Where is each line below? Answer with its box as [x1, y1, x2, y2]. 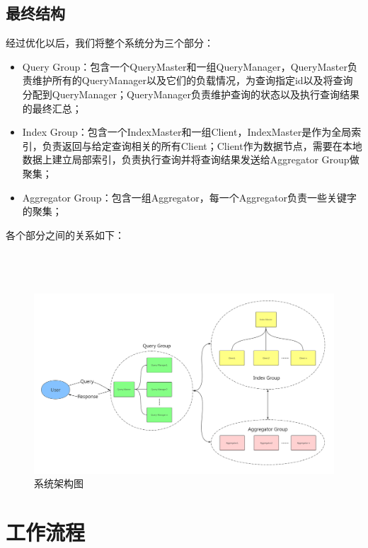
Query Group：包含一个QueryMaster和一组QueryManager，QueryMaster [22, 59, 347, 74]
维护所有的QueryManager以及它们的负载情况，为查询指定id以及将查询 [32, 73, 353, 88]
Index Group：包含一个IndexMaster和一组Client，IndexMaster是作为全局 [22, 124, 352, 139]
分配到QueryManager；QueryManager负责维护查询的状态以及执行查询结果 [22, 86, 360, 101]
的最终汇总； [22, 100, 82, 115]
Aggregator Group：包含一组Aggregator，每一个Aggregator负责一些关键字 [22, 190, 357, 204]
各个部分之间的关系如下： [6, 227, 125, 242]
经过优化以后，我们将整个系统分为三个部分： [6, 35, 214, 50]
